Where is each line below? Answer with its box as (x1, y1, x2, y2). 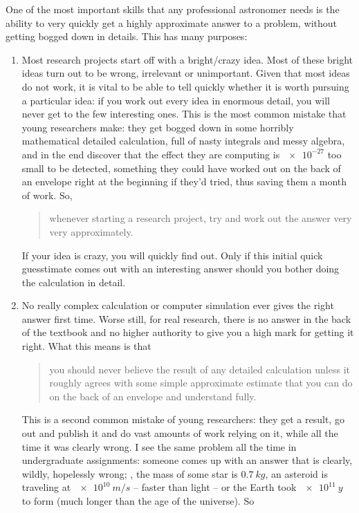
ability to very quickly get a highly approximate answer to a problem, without (6, 15, 337, 30)
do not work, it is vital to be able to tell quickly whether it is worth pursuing (21, 79, 349, 93)
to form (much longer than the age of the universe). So (21, 494, 255, 507)
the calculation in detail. (21, 274, 126, 289)
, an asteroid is (265, 466, 328, 481)
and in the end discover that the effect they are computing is (21, 147, 280, 161)
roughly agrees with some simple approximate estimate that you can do (49, 375, 353, 390)
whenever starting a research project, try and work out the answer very (49, 211, 352, 225)
